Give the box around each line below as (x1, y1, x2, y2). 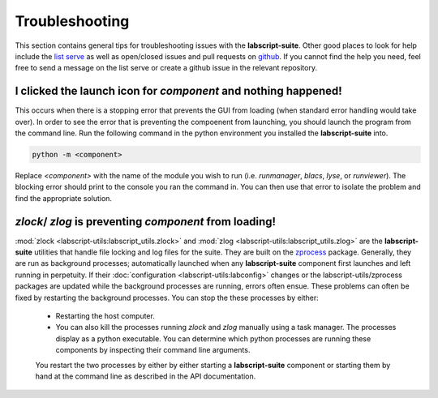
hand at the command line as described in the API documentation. (35, 371, 256, 381)
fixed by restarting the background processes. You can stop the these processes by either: (15, 293, 320, 302)
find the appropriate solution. (15, 193, 113, 203)
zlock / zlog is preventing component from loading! (15, 215, 276, 229)
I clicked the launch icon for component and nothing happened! (15, 84, 342, 98)
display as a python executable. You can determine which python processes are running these (55, 333, 371, 344)
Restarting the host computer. (55, 311, 156, 321)
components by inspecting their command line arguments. (55, 345, 251, 355)
